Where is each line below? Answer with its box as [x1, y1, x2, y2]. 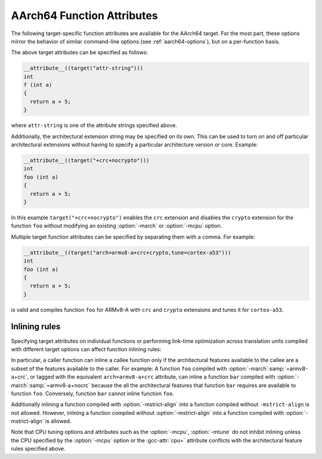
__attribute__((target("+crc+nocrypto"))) [23, 157, 150, 164]
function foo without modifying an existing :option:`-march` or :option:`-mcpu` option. [11, 222, 222, 229]
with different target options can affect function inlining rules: [11, 345, 162, 352]
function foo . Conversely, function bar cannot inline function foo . [11, 390, 174, 397]
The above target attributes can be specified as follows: [11, 49, 148, 56]
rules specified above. [11, 445, 66, 452]
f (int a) [23, 82, 52, 89]
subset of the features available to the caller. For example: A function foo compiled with [11, 365, 227, 372]
